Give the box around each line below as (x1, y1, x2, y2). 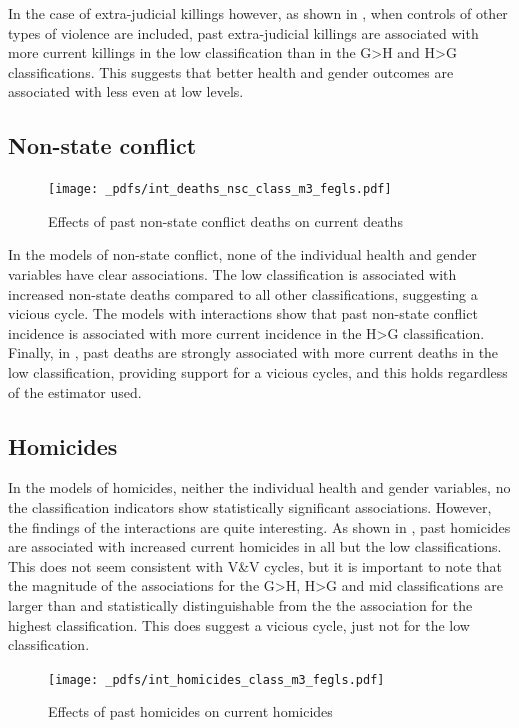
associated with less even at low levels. (8, 81, 244, 102)
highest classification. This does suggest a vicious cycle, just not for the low (8, 614, 470, 635)
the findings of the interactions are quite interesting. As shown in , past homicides (8, 516, 511, 537)
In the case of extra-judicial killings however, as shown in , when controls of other (8, 3, 508, 23)
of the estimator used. (8, 381, 142, 402)
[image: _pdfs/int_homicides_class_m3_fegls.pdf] (48, 672, 385, 687)
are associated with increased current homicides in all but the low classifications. (8, 536, 502, 557)
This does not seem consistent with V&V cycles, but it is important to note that (8, 555, 503, 576)
